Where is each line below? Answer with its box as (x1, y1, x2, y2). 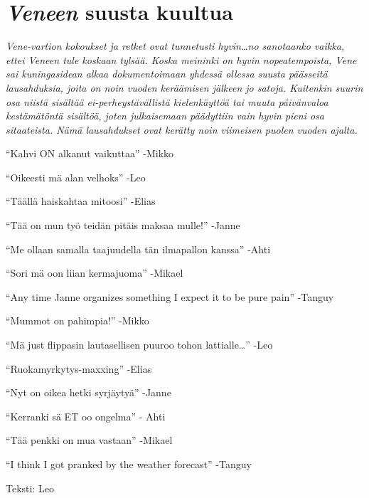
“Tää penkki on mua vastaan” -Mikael (6, 433, 173, 447)
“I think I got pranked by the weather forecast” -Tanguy (6, 457, 252, 471)
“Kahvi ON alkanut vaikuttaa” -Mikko (6, 146, 174, 161)
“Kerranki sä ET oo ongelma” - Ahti (6, 408, 166, 423)
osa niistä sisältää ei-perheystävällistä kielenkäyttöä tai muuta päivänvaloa (6, 94, 328, 109)
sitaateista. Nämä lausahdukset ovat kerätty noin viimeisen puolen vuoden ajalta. (6, 122, 358, 137)
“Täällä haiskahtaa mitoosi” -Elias (6, 194, 156, 208)
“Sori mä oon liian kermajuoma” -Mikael (6, 265, 183, 280)
